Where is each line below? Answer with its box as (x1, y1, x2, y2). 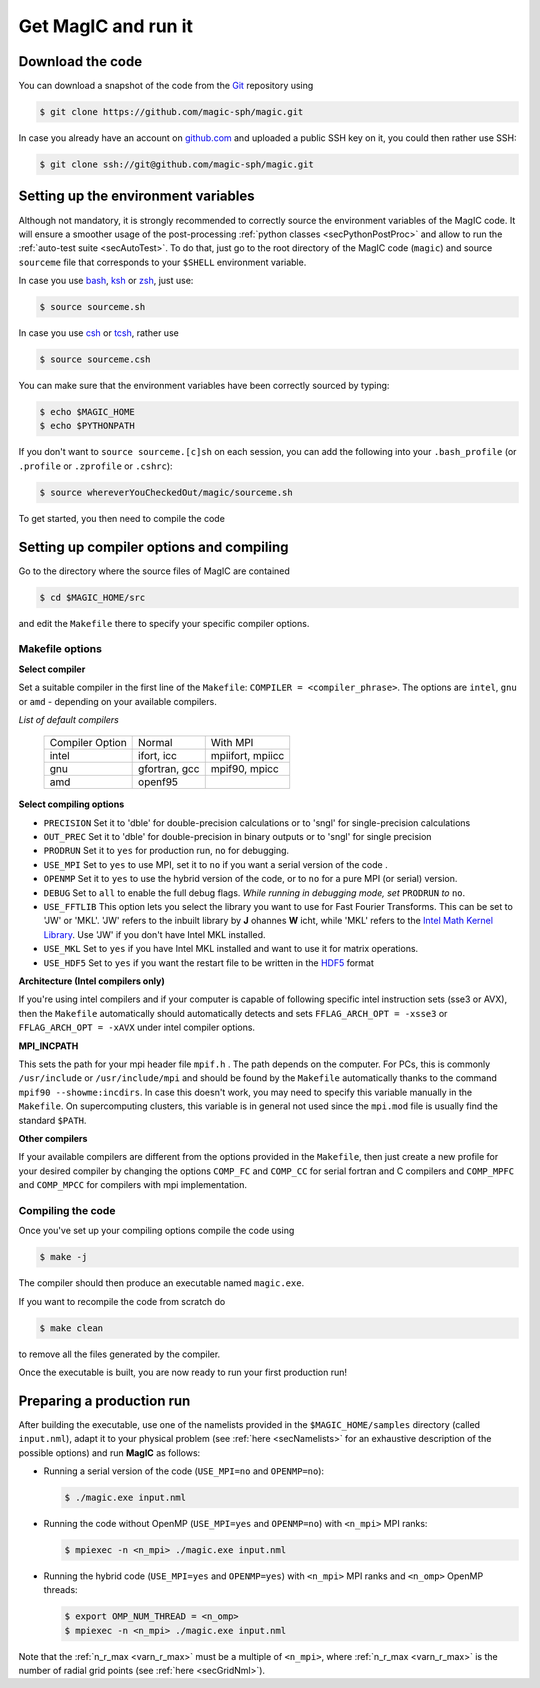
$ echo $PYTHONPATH (39, 420, 135, 432)
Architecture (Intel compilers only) (18, 975, 165, 987)
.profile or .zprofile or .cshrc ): (18, 460, 174, 472)
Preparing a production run (18, 1392, 191, 1409)
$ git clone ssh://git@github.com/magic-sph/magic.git (39, 159, 314, 170)
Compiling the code (18, 1203, 116, 1217)
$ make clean (39, 1322, 104, 1334)
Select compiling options (18, 798, 125, 810)
